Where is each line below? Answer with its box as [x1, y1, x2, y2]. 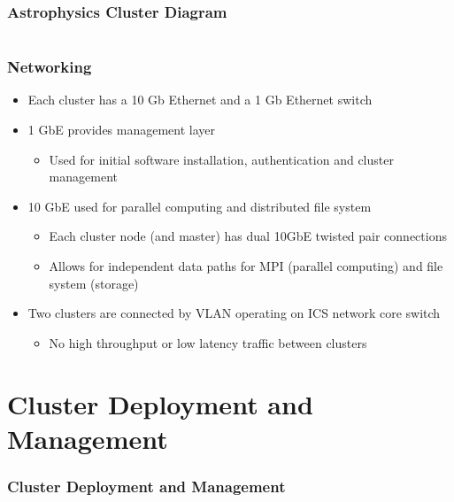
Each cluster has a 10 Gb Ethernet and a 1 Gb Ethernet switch [27, 90, 373, 109]
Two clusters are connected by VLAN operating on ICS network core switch [27, 304, 441, 322]
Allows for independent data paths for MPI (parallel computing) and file [49, 257, 443, 274]
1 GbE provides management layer [27, 120, 216, 139]
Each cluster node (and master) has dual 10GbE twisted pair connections [49, 227, 447, 245]
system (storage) [49, 274, 139, 292]
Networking [7, 56, 92, 78]
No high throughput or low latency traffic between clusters [49, 333, 367, 351]
